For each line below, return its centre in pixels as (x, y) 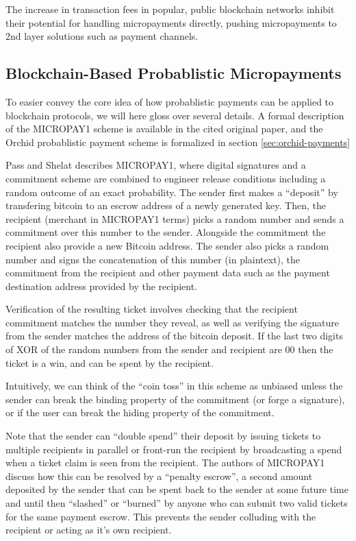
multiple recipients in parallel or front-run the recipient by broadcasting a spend (174, 449)
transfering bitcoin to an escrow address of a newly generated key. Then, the (166, 205)
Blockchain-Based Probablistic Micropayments (174, 73)
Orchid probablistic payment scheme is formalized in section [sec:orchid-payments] (178, 142)
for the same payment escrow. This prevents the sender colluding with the (161, 516)
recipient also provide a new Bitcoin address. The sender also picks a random (167, 245)
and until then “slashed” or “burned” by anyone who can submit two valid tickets (177, 503)
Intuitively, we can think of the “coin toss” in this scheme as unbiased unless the (174, 386)
